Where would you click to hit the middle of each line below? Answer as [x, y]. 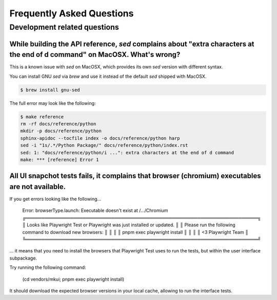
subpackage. [23, 258]
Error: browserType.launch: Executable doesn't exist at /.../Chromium [95, 210]
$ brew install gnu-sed [50, 90]
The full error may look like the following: [53, 103]
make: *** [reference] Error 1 [60, 159]
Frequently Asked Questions [72, 13]
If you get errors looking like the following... [55, 199]
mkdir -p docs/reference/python [61, 131]
